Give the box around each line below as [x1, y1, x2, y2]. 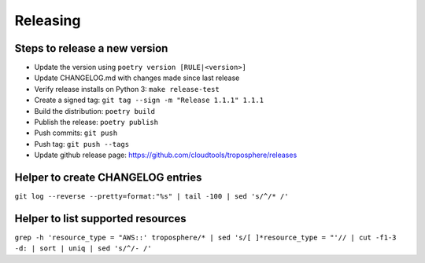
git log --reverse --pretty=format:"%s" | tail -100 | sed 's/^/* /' [14, 192, 289, 201]
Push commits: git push [34, 128, 118, 137]
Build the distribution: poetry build [34, 106, 156, 115]
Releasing [14, 12, 81, 29]
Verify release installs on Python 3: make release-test [34, 84, 220, 93]
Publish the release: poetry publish [34, 118, 159, 127]
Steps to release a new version [14, 42, 168, 55]
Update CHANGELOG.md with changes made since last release [34, 73, 240, 82]
